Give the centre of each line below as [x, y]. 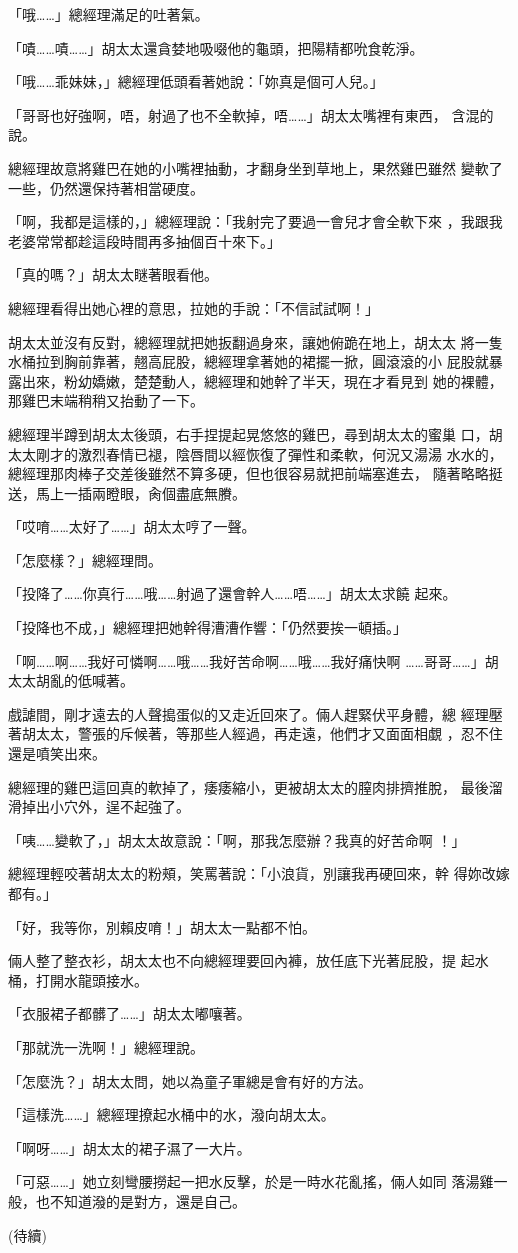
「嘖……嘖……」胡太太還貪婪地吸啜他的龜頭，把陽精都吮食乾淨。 [216, 47]
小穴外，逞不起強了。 [119, 806]
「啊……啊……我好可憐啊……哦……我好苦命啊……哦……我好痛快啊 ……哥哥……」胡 [253, 660]
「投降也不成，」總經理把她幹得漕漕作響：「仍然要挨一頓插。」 [207, 627]
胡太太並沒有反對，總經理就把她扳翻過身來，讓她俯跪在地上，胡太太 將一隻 [255, 341]
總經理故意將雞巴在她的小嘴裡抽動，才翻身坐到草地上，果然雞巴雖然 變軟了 [255, 167]
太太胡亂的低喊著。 [71, 680]
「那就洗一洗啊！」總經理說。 [106, 1046]
